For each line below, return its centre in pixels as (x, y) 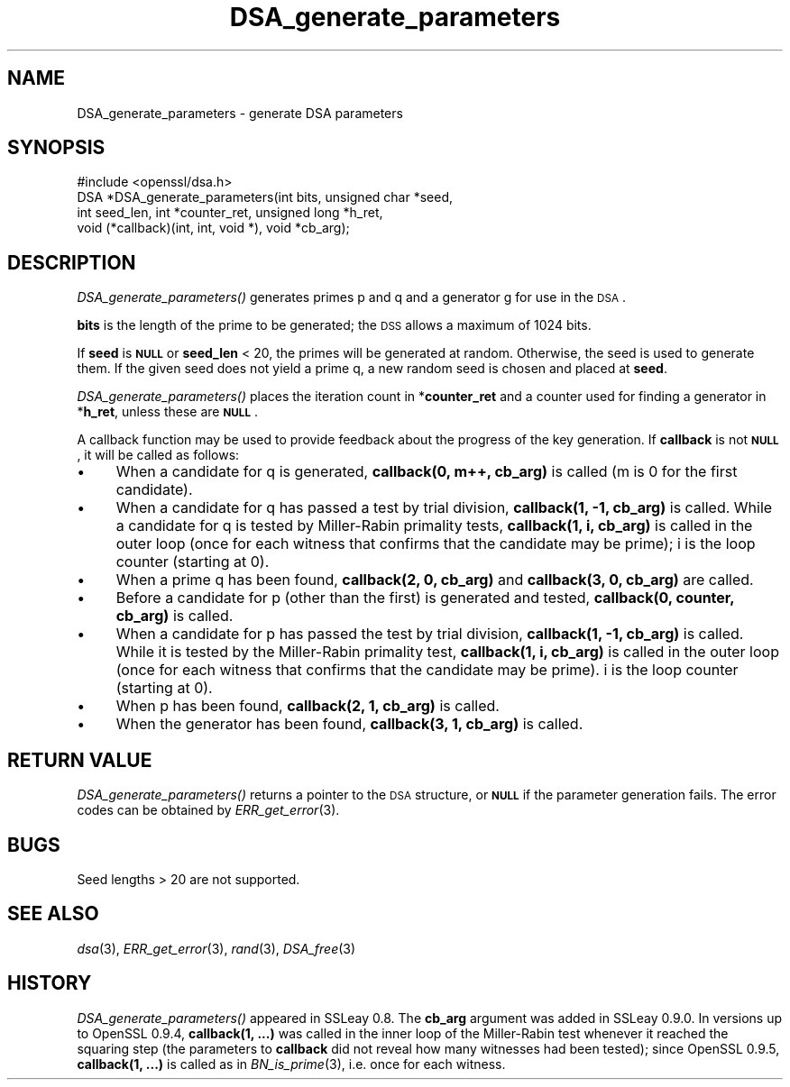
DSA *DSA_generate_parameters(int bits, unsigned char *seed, (265, 197)
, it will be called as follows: (158, 455)
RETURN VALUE (80, 760)
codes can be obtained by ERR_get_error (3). (208, 810)
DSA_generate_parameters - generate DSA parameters (240, 113)
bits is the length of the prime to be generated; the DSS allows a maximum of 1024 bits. (334, 325)
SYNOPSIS (56, 148)
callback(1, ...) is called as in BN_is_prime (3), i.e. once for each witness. (291, 1064)
